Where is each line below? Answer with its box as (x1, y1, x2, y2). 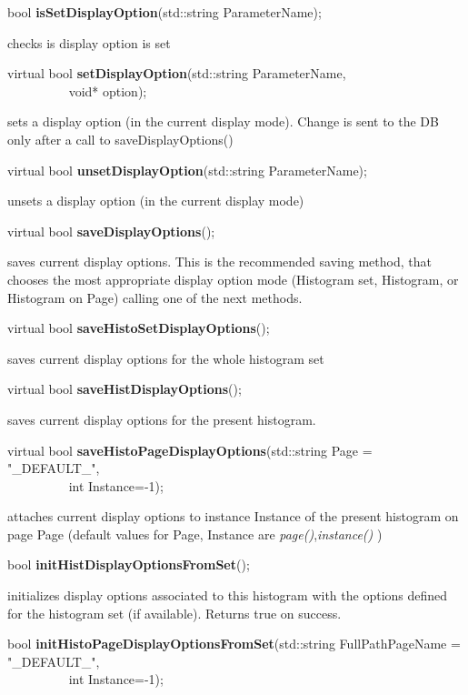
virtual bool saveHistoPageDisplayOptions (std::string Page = (7, 440, 373, 459)
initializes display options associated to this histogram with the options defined (7, 586, 448, 605)
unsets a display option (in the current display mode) (7, 191, 304, 210)
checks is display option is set (7, 33, 171, 52)
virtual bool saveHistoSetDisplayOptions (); (7, 318, 270, 337)
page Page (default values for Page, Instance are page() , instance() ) (7, 524, 383, 543)
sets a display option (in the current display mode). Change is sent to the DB (7, 112, 439, 131)
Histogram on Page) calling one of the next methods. (7, 287, 303, 307)
